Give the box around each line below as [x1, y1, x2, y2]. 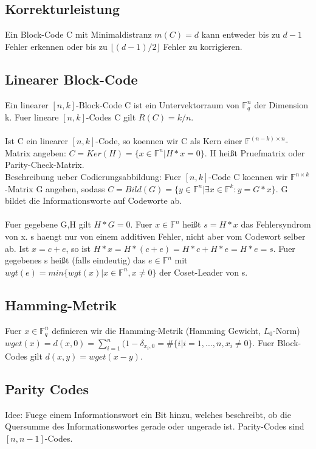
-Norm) [273, 324, 300, 336]
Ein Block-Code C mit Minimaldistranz [5, 28, 152, 41]
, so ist [66, 242, 91, 254]
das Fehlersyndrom [241, 218, 311, 231]
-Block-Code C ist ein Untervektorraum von [76, 98, 239, 111]
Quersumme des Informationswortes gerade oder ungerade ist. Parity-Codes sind [5, 420, 304, 433]
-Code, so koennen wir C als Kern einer [95, 134, 242, 147]
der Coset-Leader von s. [159, 265, 248, 278]
